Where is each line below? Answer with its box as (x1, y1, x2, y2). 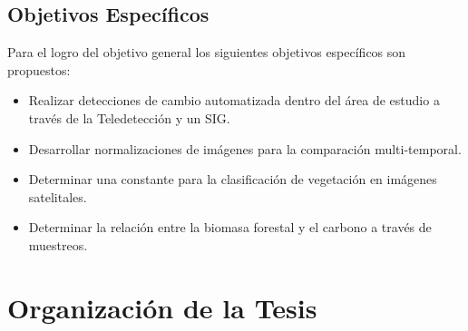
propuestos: (7, 60, 71, 79)
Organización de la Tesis (7, 288, 317, 326)
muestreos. (28, 235, 88, 254)
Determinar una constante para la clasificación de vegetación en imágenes (28, 170, 437, 189)
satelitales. (28, 187, 87, 206)
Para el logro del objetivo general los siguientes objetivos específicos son (7, 43, 406, 62)
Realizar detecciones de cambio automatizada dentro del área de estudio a (28, 91, 440, 110)
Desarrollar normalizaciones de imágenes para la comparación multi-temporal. (28, 139, 462, 158)
